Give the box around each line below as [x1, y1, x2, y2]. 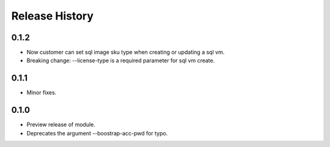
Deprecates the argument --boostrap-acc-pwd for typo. [26, 129, 168, 137]
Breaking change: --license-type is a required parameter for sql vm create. [26, 57, 215, 64]
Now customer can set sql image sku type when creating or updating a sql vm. [26, 49, 225, 56]
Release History [11, 9, 94, 23]
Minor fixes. [26, 89, 57, 96]
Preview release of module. [26, 121, 96, 128]
